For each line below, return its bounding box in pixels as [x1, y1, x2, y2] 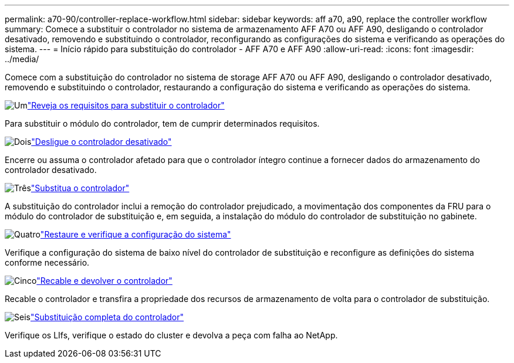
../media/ [5, 54, 39, 64]
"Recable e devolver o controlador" [36, 276, 173, 286]
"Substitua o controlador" [31, 183, 130, 193]
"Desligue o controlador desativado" [31, 137, 172, 147]
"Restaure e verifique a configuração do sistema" [40, 229, 231, 239]
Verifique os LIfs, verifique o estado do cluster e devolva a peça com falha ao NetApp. [5, 330, 338, 340]
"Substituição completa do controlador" [30, 312, 184, 322]
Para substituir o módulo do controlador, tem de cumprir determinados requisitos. [5, 118, 320, 128]
